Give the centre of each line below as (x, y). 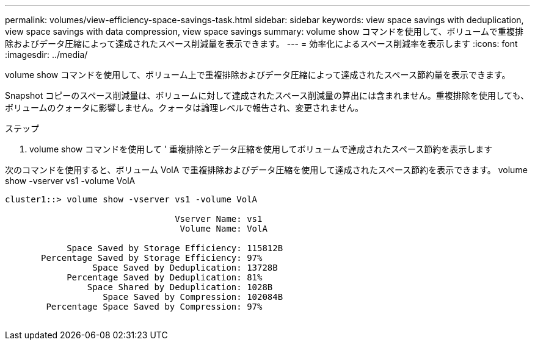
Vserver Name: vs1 (219, 219)
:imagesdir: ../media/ (46, 55)
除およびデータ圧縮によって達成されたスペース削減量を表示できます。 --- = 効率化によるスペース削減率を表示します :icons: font (261, 44)
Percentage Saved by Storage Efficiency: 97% (152, 258)
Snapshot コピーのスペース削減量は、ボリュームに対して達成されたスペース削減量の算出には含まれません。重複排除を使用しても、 (267, 95)
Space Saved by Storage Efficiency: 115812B (175, 248)
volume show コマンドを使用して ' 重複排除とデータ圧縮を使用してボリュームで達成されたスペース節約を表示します (261, 149)
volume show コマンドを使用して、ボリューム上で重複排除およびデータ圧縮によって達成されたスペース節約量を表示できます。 (258, 75)
